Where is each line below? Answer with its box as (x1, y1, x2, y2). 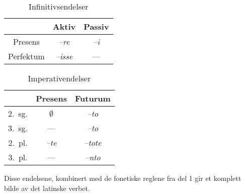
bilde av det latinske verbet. (4, 182, 90, 193)
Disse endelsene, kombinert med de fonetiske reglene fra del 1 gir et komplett (4, 173, 241, 183)
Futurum (74, 92, 111, 104)
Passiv (84, 21, 109, 32)
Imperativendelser (28, 72, 91, 84)
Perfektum (8, 50, 45, 62)
